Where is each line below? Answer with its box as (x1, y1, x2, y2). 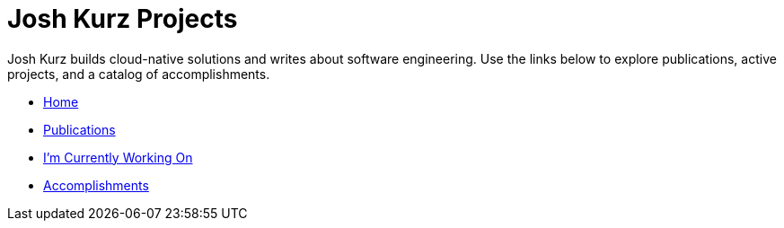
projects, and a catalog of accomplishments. (7, 66, 270, 82)
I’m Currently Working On (43, 149, 193, 165)
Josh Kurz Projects (7, 4, 238, 34)
